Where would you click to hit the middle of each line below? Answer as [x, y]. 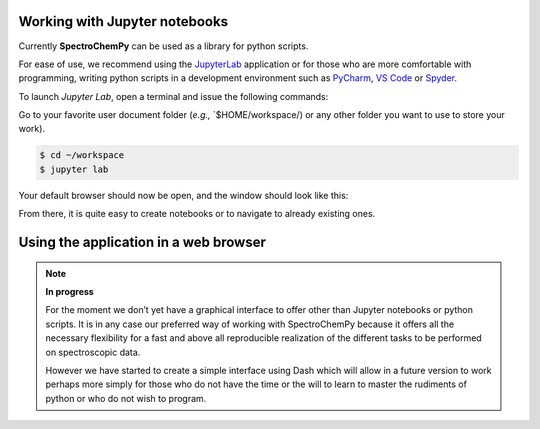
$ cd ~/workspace [82, 155]
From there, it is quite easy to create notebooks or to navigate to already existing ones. [197, 214]
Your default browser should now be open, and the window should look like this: [183, 195]
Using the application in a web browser [142, 242]
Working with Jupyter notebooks [123, 21]
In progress [69, 292]
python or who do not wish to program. [126, 398]
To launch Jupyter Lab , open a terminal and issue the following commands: [173, 96]
